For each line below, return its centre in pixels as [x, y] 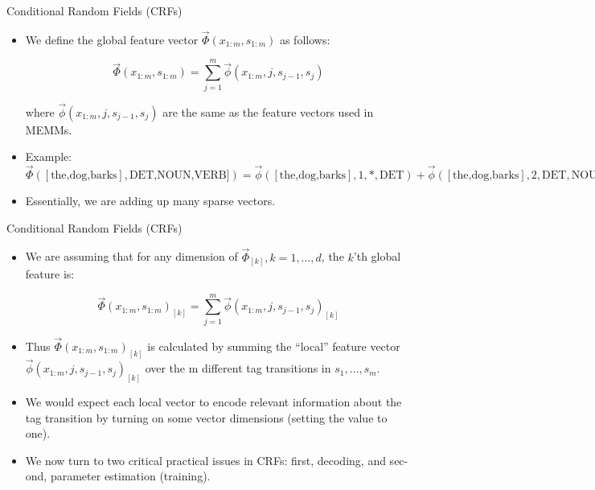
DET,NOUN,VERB [178, 176]
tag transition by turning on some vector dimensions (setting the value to [206, 417]
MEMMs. [49, 129]
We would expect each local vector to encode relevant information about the [213, 401]
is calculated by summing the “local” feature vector [274, 346]
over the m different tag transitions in [238, 368]
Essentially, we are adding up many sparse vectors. [150, 201]
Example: [49, 156]
